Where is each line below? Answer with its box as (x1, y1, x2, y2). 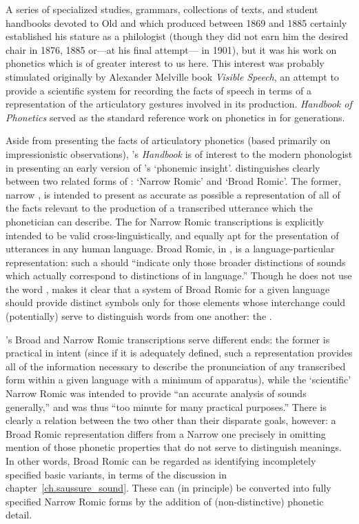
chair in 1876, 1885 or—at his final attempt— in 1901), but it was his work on (6, 42, 337, 57)
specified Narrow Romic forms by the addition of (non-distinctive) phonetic (6, 494, 324, 508)
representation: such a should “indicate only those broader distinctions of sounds (6, 254, 346, 269)
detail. (6, 507, 32, 522)
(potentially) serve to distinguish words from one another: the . (6, 309, 272, 323)
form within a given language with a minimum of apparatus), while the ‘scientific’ (6, 372, 351, 387)
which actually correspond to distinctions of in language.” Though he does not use (6, 268, 352, 283)
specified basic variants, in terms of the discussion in (6, 467, 227, 481)
